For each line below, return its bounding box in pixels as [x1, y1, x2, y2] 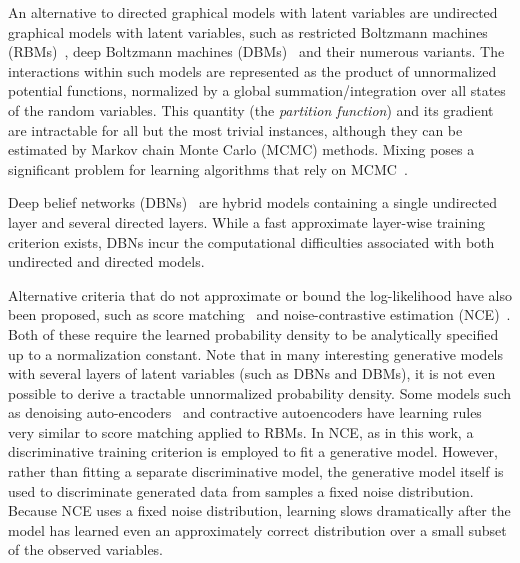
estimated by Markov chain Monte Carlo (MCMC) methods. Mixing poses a [8, 139, 475, 160]
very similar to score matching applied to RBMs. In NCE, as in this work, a [8, 421, 474, 442]
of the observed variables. [8, 539, 164, 560]
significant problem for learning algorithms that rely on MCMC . [8, 158, 408, 179]
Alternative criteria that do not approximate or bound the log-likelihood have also [8, 284, 512, 305]
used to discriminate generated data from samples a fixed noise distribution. [8, 480, 474, 501]
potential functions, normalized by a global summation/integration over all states [8, 80, 506, 101]
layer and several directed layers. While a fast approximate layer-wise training [8, 211, 485, 232]
